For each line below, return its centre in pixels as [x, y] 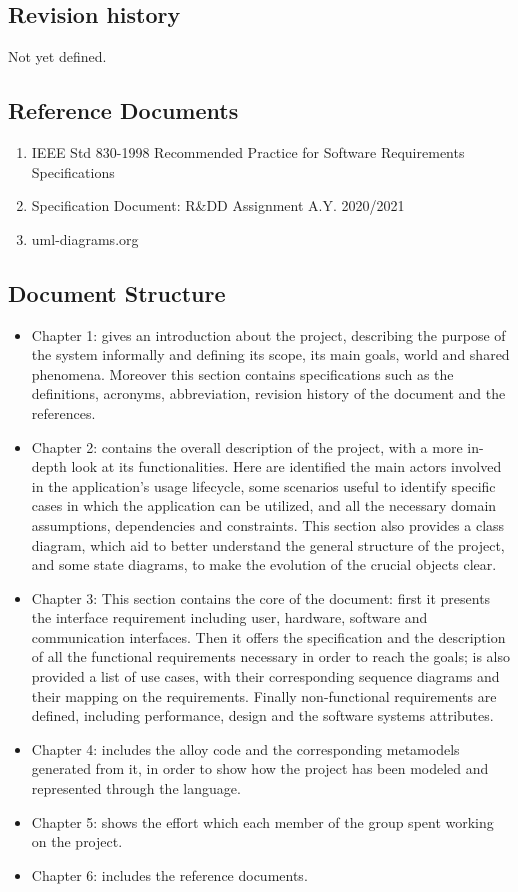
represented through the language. [136, 788]
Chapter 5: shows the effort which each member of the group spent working [262, 821]
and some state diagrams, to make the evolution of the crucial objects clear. [264, 564]
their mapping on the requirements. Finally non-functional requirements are [264, 695]
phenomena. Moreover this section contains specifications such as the [242, 373]
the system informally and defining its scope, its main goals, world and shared [270, 354]
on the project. [77, 841]
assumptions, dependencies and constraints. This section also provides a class [268, 524]
